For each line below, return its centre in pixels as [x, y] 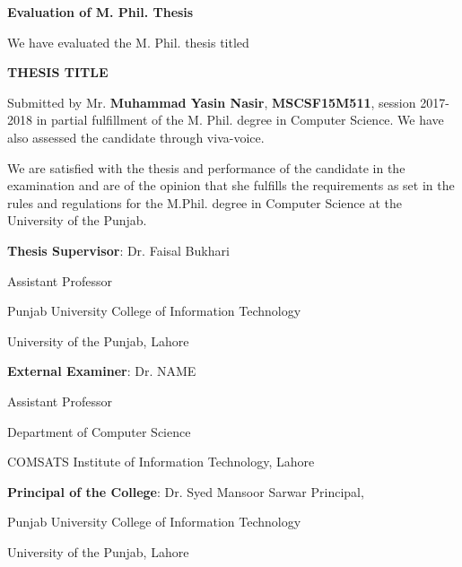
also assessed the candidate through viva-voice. [136, 137]
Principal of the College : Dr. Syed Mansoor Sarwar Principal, [186, 491]
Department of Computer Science [99, 431]
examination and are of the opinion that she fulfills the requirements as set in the [231, 185]
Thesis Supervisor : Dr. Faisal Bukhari [118, 250]
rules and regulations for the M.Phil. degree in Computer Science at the [205, 202]
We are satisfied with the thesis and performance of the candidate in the [206, 167]
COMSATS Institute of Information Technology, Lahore [161, 462]
